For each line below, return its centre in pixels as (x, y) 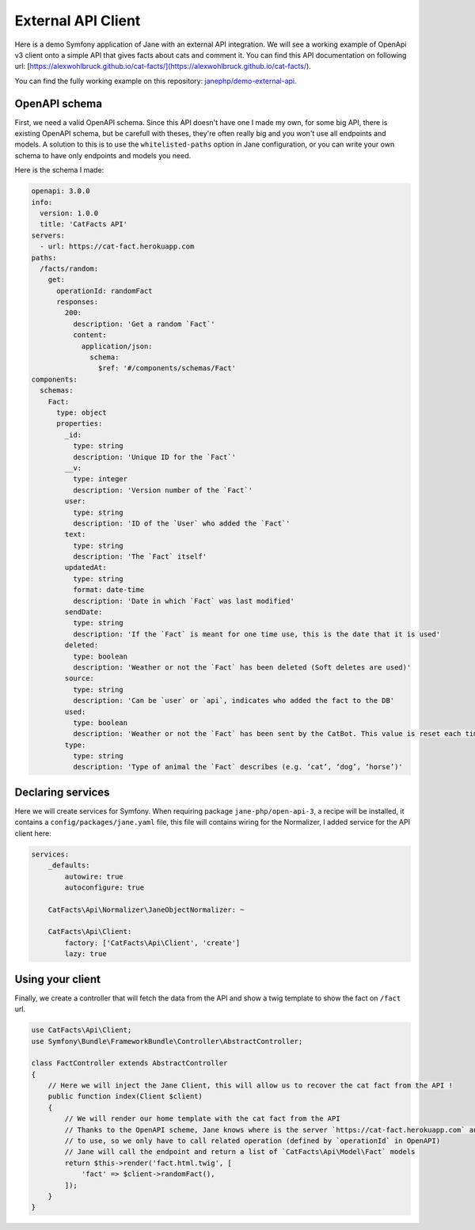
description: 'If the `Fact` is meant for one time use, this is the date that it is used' (256, 634)
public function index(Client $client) (125, 1097)
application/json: (117, 346)
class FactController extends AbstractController (129, 1063)
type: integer (100, 479)
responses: (78, 302)
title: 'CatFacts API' (84, 224)
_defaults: (69, 866)
